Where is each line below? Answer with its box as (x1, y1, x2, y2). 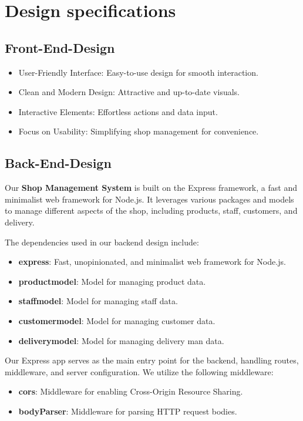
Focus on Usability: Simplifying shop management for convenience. (18, 125, 259, 137)
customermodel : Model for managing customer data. (18, 314, 216, 326)
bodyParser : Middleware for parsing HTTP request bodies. (18, 405, 237, 417)
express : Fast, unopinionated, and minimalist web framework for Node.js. (18, 255, 286, 268)
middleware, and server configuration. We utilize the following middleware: (5, 365, 274, 378)
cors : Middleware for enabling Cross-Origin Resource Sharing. (18, 385, 243, 398)
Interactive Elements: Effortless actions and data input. (18, 105, 218, 117)
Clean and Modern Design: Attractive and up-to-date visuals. (18, 86, 240, 98)
